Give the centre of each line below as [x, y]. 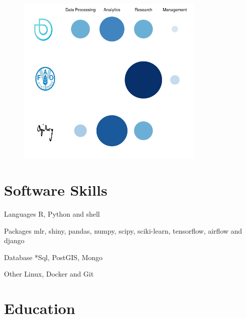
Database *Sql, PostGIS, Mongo [53, 257]
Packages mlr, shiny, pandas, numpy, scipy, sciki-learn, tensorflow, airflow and [123, 230]
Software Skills [56, 190]
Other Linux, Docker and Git [49, 274]
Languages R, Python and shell [52, 213]
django [14, 240]
